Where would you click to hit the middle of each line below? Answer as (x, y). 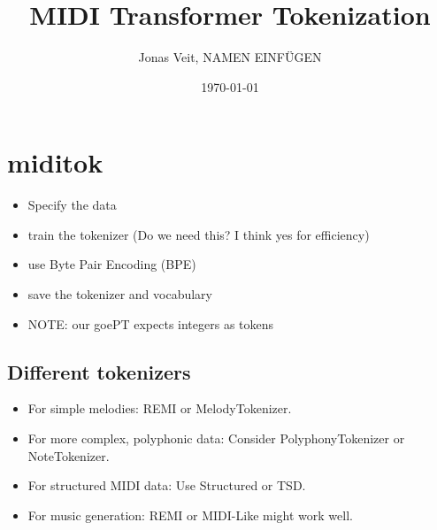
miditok (55, 162)
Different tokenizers (99, 371)
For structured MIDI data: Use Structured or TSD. (167, 485)
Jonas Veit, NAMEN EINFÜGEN (230, 57)
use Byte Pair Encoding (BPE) (112, 264)
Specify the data (72, 205)
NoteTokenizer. (69, 455)
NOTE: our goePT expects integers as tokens (151, 323)
